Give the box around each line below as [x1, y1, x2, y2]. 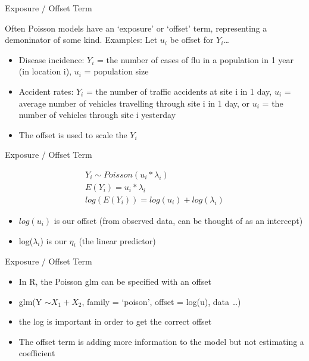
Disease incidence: [18, 53, 85, 66]
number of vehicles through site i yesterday [18, 108, 176, 121]
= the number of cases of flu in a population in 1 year [97, 53, 294, 66]
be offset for [170, 33, 214, 46]
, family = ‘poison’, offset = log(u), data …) [82, 295, 241, 307]
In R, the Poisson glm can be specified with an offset [18, 275, 211, 288]
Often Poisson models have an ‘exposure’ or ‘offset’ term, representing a [5, 21, 267, 34]
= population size [84, 65, 149, 77]
